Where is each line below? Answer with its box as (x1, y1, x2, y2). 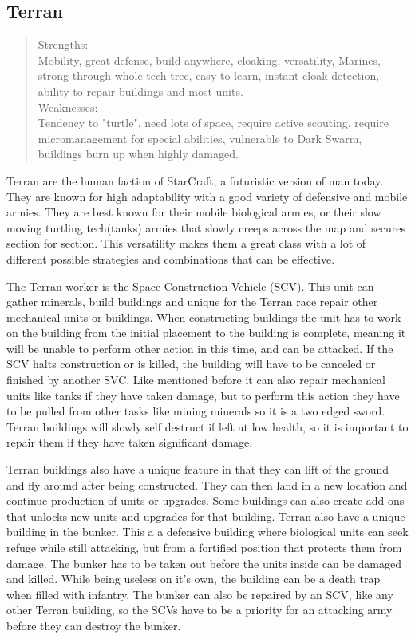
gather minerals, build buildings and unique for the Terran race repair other (6, 293, 378, 310)
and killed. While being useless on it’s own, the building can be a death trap (6, 570, 381, 587)
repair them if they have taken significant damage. (6, 434, 253, 450)
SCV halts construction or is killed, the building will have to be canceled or (6, 355, 376, 372)
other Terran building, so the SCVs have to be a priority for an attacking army (6, 601, 393, 618)
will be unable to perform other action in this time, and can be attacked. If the (6, 339, 393, 356)
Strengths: (38, 36, 89, 53)
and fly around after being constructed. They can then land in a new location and (6, 476, 408, 493)
